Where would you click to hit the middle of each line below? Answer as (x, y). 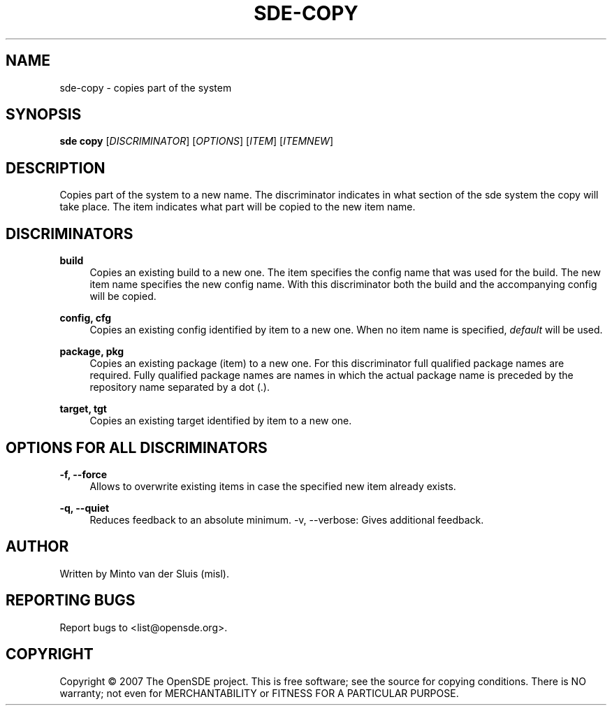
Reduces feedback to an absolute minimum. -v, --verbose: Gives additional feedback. (287, 519)
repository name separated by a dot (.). (180, 387)
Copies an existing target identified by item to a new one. (221, 421)
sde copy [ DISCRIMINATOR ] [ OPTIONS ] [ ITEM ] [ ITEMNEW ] (196, 141)
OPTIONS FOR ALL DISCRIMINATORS (137, 447)
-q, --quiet (85, 508)
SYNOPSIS (44, 115)
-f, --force (83, 474)
